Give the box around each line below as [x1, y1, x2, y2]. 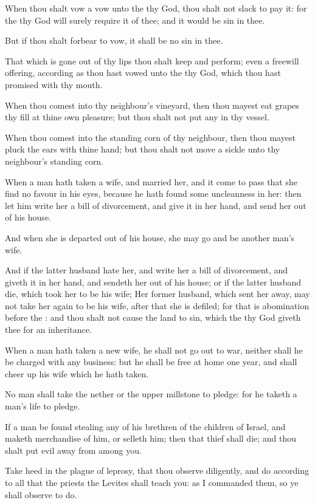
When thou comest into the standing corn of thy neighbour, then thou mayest [5, 131, 296, 143]
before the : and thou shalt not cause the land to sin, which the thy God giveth [5, 311, 301, 324]
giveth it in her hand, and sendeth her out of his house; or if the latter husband [5, 275, 302, 288]
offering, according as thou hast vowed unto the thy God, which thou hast [5, 66, 281, 79]
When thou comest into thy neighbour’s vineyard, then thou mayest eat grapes [5, 98, 299, 111]
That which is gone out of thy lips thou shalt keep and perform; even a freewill [5, 54, 299, 67]
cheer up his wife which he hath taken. [5, 367, 149, 380]
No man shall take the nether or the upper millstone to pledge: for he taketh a [5, 388, 297, 400]
